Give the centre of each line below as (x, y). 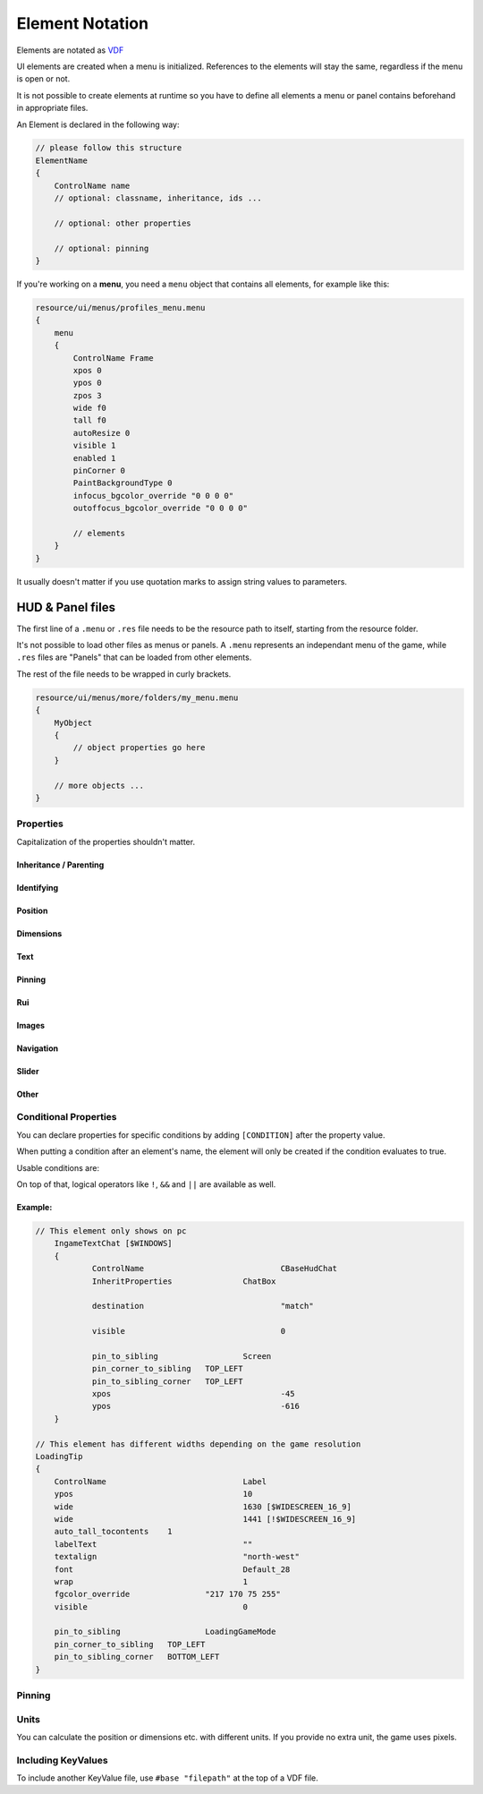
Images (30, 1025)
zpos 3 (87, 395)
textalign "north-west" (177, 1557)
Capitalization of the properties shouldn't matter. (106, 841)
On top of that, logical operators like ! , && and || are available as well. (146, 1184)
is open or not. (43, 79)
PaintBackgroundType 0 (123, 483)
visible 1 (94, 446)
